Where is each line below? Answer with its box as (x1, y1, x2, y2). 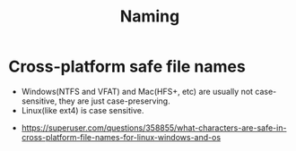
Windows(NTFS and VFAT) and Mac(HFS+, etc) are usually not (21, 86, 253, 96)
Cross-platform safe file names (8, 56, 246, 77)
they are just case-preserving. (58, 96, 171, 106)
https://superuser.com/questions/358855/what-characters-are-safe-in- (21, 122, 287, 133)
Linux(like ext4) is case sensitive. (21, 105, 144, 115)
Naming (119, 6, 180, 27)
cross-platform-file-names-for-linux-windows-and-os (21, 131, 222, 142)
